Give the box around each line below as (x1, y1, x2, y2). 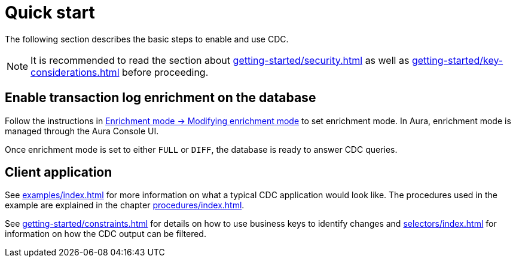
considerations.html (30, 66, 120, 78)
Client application (5, 165, 112, 180)
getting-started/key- (411, 54, 503, 66)
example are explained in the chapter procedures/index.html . (5, 200, 245, 211)
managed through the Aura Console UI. (5, 125, 159, 136)
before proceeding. (122, 66, 209, 78)
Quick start (5, 2, 95, 23)
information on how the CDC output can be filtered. (5, 229, 206, 239)
